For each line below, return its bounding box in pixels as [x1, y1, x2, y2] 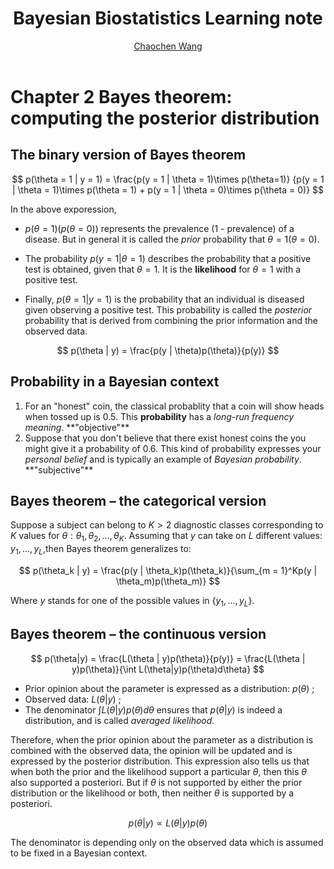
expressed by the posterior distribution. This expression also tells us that [10, 755, 310, 767]
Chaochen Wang [133, 40, 203, 52]
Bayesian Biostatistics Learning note [13, 7, 323, 30]
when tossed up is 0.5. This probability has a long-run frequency [24, 410, 295, 422]
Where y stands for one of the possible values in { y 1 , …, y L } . [10, 594, 255, 609]
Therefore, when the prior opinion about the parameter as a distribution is [10, 733, 314, 746]
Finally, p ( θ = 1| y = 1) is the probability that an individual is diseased [24, 293, 305, 305]
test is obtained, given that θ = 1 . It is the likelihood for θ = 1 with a [24, 263, 302, 275]
